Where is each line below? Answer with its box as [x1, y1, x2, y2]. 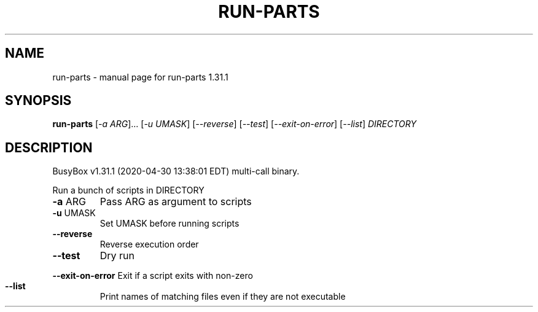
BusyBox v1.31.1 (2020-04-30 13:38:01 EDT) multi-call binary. [52, 166, 300, 177]
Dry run [99, 249, 135, 262]
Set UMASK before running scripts [99, 218, 240, 229]
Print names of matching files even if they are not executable [99, 291, 346, 302]
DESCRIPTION [5, 139, 93, 155]
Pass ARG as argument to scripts [99, 195, 252, 208]
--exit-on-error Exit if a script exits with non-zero [52, 270, 253, 281]
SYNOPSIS [5, 93, 72, 109]
